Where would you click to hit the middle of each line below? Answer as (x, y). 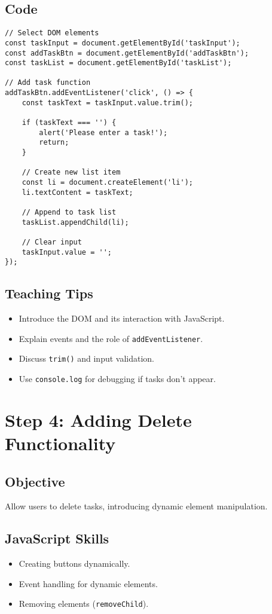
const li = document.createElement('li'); (107, 183)
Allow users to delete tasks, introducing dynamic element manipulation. (136, 506)
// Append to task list (69, 213)
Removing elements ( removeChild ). (84, 604)
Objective (35, 481)
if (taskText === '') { (69, 123)
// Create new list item (71, 172)
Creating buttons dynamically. (74, 563)
